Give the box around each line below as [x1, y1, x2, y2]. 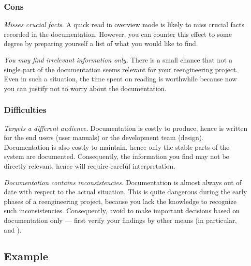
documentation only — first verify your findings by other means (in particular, [4, 215, 237, 225]
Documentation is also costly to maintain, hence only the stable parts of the [4, 141, 230, 152]
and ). [4, 224, 22, 235]
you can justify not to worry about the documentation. [4, 83, 167, 93]
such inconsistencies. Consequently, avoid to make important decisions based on [4, 205, 240, 216]
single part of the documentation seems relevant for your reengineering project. [4, 64, 238, 74]
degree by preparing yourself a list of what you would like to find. [4, 38, 198, 48]
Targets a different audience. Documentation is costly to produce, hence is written [4, 123, 248, 133]
